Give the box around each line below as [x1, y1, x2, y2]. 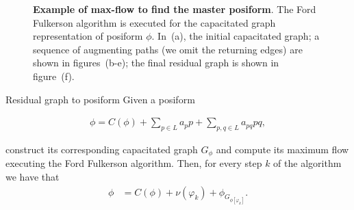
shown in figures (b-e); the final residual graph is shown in [33, 55, 279, 70]
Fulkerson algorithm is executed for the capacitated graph [33, 15, 276, 29]
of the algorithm [273, 156, 342, 170]
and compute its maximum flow [216, 142, 349, 156]
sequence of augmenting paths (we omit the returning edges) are [33, 42, 303, 56]
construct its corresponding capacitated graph [5, 142, 198, 156]
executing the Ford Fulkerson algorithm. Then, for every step [5, 156, 262, 170]
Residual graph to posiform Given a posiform [5, 92, 195, 106]
